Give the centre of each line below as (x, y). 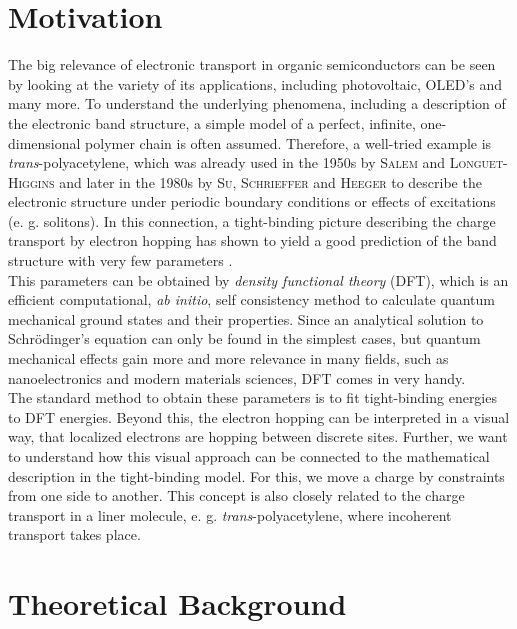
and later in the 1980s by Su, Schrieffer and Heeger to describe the (270, 181)
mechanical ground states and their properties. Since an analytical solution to (246, 318)
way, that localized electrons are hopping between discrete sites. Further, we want (258, 436)
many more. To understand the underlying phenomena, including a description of (257, 103)
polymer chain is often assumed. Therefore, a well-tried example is (288, 142)
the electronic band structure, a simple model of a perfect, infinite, (212, 122)
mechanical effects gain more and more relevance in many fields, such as (228, 358)
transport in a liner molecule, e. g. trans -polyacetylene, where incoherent (230, 514)
